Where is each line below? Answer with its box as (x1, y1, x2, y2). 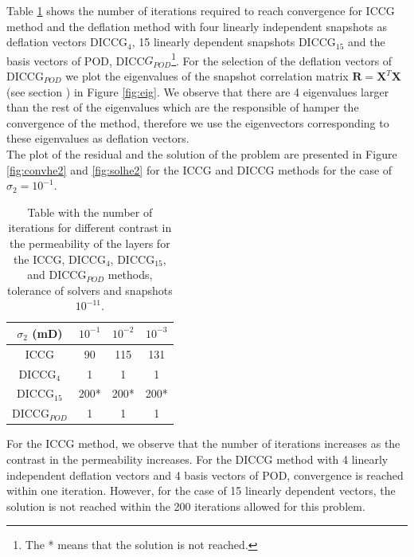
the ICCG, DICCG (14, 250, 106, 267)
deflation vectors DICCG (6, 33, 128, 50)
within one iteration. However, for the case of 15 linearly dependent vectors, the (6, 482, 396, 499)
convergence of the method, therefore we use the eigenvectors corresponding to (6, 114, 389, 131)
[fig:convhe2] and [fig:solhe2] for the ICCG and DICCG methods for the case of (6, 161, 393, 178)
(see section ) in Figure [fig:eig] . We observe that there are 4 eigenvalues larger (6, 83, 389, 100)
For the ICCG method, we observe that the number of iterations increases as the (6, 435, 400, 452)
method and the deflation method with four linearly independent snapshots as (6, 18, 388, 34)
